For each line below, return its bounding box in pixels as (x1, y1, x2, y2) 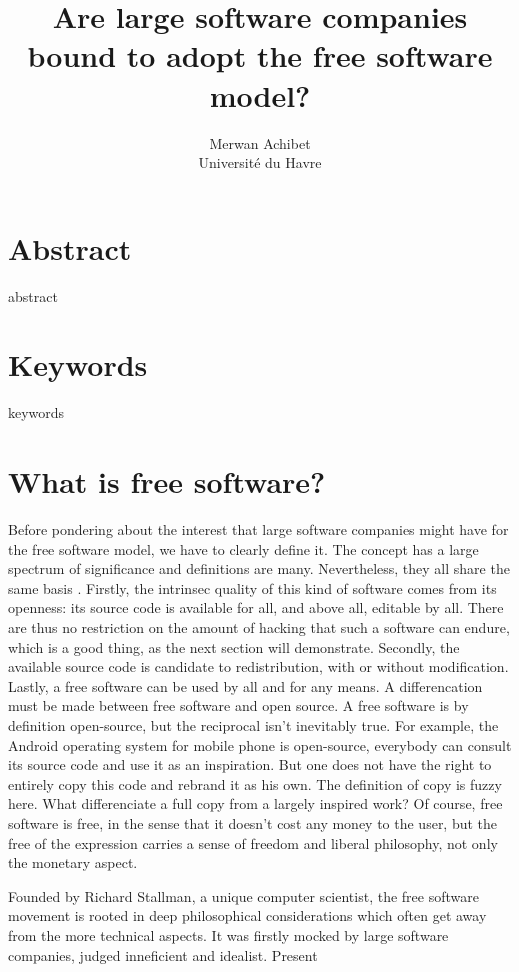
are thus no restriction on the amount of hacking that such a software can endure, (8, 617, 510, 638)
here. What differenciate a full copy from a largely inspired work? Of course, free (8, 793, 503, 814)
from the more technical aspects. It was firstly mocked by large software (8, 924, 449, 945)
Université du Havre (198, 152, 322, 173)
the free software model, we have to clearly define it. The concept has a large (8, 538, 479, 559)
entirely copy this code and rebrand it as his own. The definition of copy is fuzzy (8, 773, 502, 794)
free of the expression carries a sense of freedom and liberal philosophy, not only (8, 832, 498, 853)
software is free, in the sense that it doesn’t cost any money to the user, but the (8, 812, 498, 833)
